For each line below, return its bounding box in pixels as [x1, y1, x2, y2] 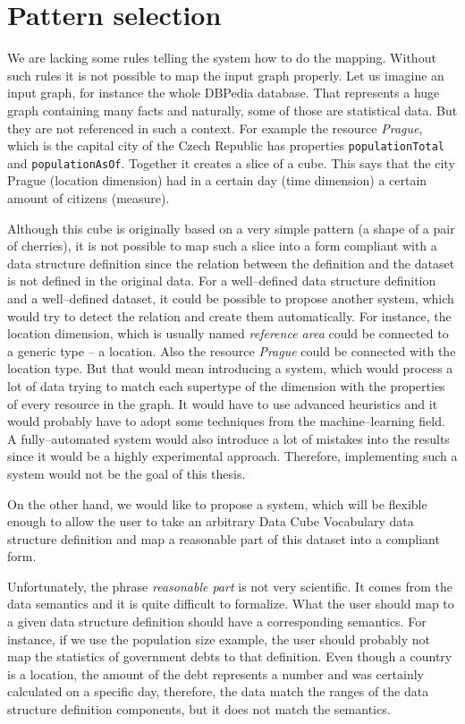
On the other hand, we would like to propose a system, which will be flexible [7, 494, 427, 513]
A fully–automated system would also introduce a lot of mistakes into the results [7, 429, 450, 447]
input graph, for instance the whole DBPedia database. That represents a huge [7, 83, 440, 102]
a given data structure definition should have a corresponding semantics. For [7, 612, 427, 631]
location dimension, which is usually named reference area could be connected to [7, 324, 449, 343]
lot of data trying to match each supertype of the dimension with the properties [7, 376, 445, 395]
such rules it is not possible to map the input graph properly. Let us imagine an [7, 65, 444, 84]
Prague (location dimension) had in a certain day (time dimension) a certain [7, 171, 427, 190]
